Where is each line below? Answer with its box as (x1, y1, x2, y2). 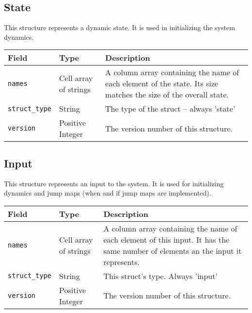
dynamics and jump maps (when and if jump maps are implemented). (4, 188, 211, 198)
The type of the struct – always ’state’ (105, 103, 236, 115)
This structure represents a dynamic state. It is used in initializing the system (4, 22, 235, 33)
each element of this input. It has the (103, 233, 230, 245)
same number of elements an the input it (103, 245, 242, 256)
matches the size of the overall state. (105, 89, 229, 100)
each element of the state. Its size (105, 78, 219, 89)
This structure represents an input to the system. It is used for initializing (4, 178, 224, 188)
